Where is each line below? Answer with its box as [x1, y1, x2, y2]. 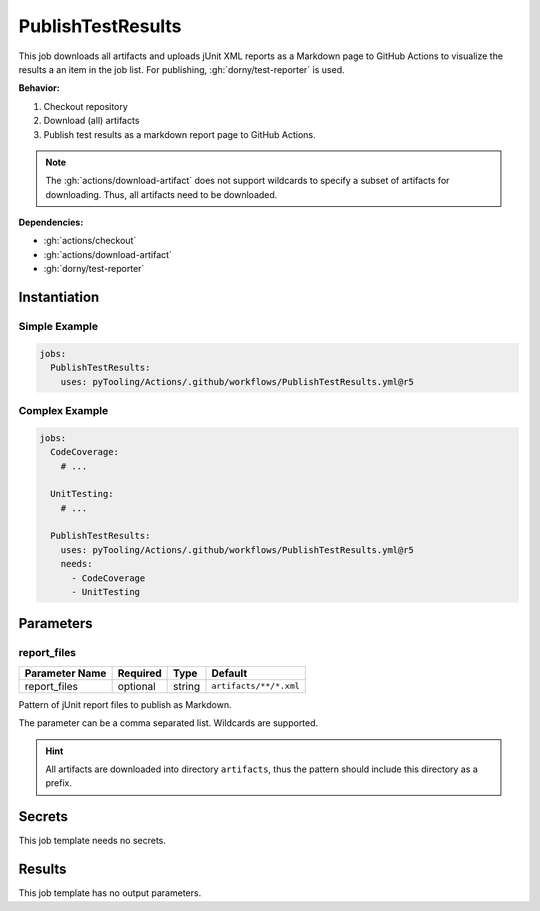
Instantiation [18, 289, 100, 306]
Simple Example [18, 320, 99, 334]
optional [117, 679, 156, 693]
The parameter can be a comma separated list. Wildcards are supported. [18, 717, 319, 729]
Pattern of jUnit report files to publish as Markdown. [18, 698, 232, 710]
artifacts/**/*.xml [211, 681, 300, 692]
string [172, 679, 200, 693]
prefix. [45, 777, 73, 789]
